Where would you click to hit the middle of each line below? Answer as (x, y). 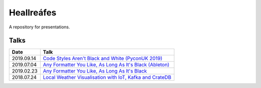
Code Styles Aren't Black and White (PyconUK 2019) (103, 59)
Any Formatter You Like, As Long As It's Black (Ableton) (106, 65)
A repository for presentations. (39, 27)
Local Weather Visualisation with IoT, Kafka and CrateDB (107, 77)
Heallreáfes (33, 13)
